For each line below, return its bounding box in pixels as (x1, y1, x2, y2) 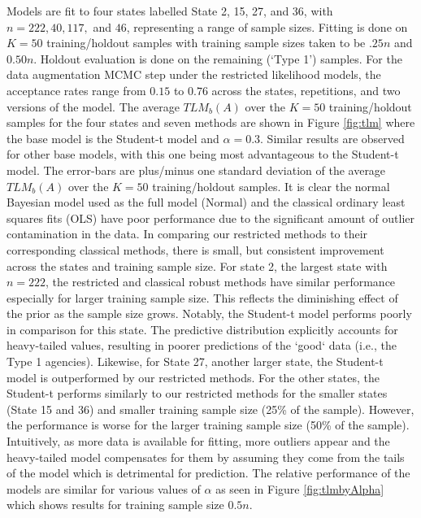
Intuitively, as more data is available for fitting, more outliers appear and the (7, 433, 390, 450)
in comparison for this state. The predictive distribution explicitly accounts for (7, 320, 398, 337)
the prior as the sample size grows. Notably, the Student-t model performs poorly (7, 305, 412, 322)
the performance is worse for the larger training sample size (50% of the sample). (7, 416, 410, 433)
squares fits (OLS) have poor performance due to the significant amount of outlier (7, 209, 414, 226)
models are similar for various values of (7, 480, 201, 497)
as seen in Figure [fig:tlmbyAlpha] (215, 480, 384, 497)
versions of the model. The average (7, 98, 180, 115)
